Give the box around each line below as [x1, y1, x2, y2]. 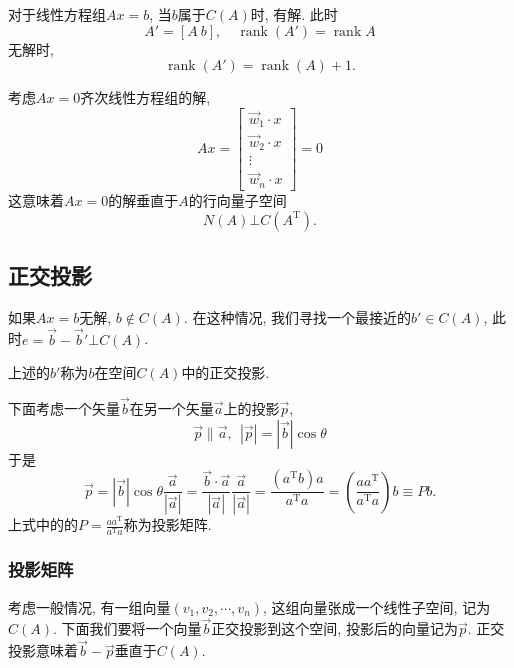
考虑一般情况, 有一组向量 [8, 596, 171, 617]
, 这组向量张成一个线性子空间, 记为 [263, 596, 491, 617]
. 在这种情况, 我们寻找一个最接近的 [183, 306, 411, 327]
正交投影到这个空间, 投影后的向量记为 [211, 618, 458, 639]
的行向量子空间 [188, 189, 287, 210]
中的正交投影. [181, 362, 270, 383]
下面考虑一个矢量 [8, 397, 120, 418]
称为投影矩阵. [123, 514, 212, 535]
